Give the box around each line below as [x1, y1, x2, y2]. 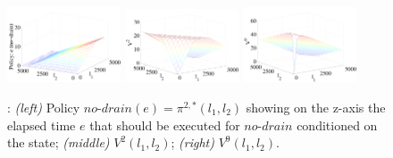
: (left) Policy [7, 97, 80, 116]
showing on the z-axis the [246, 97, 386, 116]
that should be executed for [89, 115, 240, 134]
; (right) [171, 133, 214, 152]
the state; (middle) [7, 133, 110, 152]
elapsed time [7, 115, 76, 134]
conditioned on [297, 115, 378, 134]
